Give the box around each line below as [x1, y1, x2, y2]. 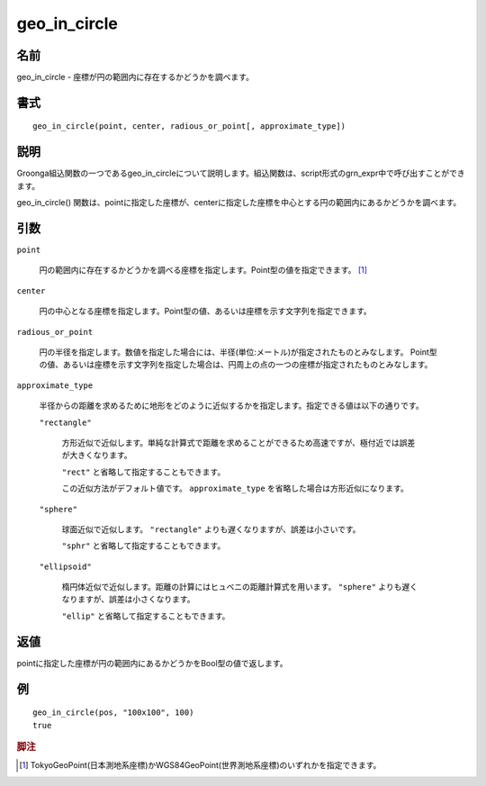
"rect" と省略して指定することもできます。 [61, 466, 226, 477]
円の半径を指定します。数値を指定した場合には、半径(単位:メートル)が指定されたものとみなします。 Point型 [39, 347, 437, 357]
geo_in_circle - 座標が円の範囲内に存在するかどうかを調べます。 [16, 72, 254, 83]
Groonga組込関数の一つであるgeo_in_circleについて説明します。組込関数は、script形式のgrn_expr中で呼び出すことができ [16, 167, 465, 179]
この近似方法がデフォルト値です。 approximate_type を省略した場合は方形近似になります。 [61, 483, 409, 494]
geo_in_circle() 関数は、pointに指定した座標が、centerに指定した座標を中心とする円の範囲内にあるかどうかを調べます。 [16, 197, 462, 208]
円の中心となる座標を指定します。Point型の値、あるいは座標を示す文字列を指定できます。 [39, 306, 373, 317]
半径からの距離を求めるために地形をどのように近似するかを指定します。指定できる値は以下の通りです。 [39, 401, 424, 411]
